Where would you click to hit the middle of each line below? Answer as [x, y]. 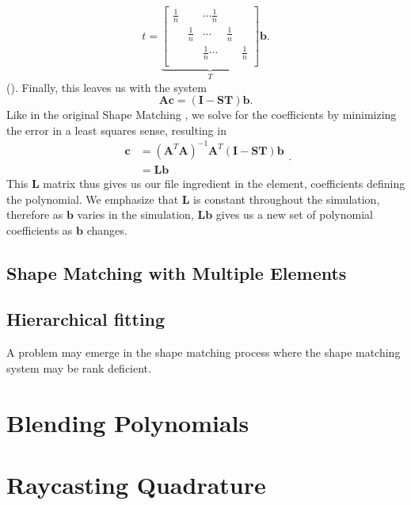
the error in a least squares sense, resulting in [116, 130]
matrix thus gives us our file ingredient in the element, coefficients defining [224, 183]
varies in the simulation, [135, 214]
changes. [107, 230]
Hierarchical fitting [86, 319]
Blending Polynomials [128, 422]
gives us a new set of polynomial [294, 214]
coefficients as [40, 230]
